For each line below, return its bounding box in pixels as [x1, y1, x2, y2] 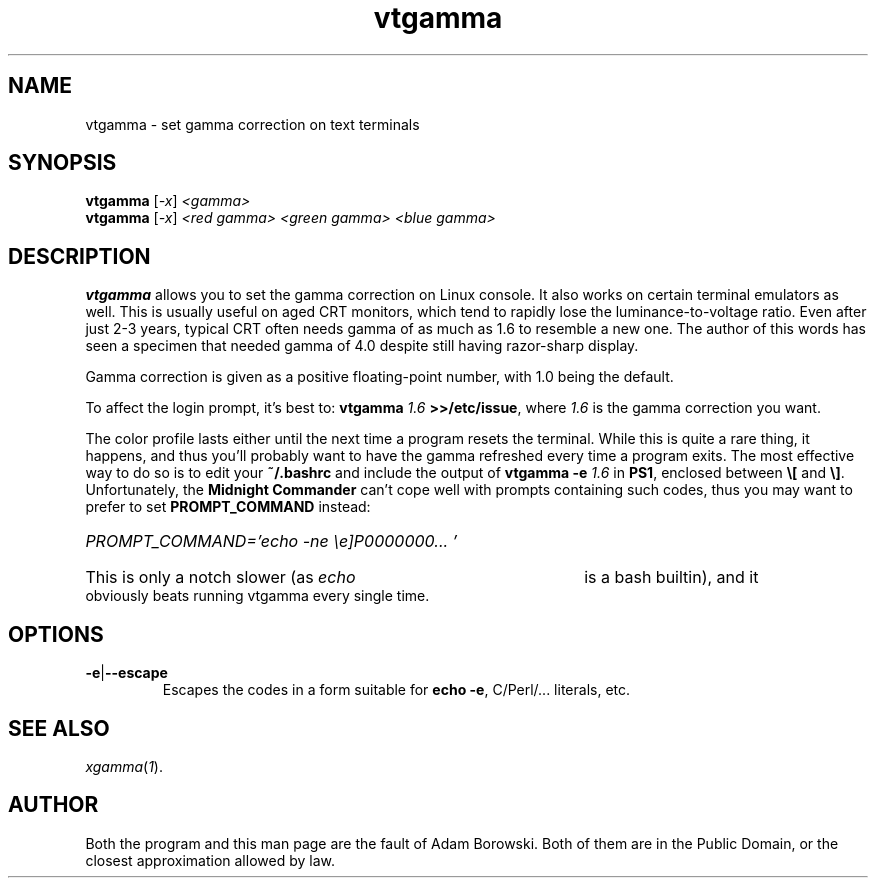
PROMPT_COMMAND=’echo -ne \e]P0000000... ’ [85, 531, 458, 552]
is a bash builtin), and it [584, 567, 759, 588]
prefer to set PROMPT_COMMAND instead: [85, 498, 371, 516]
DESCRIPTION [8, 243, 151, 269]
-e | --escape [85, 664, 168, 682]
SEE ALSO [8, 715, 110, 741]
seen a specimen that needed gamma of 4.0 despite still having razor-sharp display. [85, 337, 639, 355]
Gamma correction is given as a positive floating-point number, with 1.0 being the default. [85, 368, 674, 386]
